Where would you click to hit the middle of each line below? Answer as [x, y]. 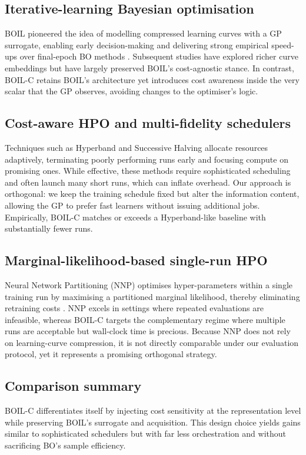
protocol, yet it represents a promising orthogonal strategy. [111, 354]
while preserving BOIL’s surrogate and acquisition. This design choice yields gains [153, 422]
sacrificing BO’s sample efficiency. [65, 445]
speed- [283, 44]
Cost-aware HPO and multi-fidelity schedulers [148, 123]
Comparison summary [73, 386]
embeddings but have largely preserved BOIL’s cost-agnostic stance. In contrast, [149, 67]
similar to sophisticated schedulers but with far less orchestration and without [145, 433]
